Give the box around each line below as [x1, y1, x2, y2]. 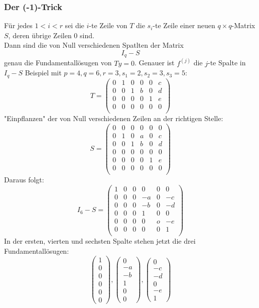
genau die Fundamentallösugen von [4, 57, 112, 68]
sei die [65, 20, 84, 31]
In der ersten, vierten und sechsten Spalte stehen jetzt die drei [4, 235, 196, 246]
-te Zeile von [89, 20, 127, 31]
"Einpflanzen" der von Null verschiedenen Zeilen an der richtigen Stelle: [4, 113, 223, 124]
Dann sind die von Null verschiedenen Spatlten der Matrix [4, 40, 184, 50]
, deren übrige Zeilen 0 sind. [8, 30, 94, 40]
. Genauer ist [134, 57, 175, 68]
